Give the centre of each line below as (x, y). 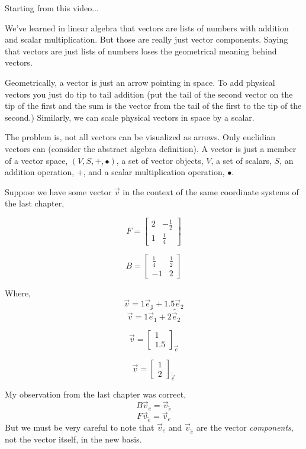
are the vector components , (245, 427)
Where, (18, 293)
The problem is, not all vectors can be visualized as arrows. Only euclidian (140, 137)
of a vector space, (36, 160)
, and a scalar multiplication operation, (154, 172)
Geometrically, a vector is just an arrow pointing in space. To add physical (140, 82)
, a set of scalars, (241, 160)
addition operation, (40, 172)
